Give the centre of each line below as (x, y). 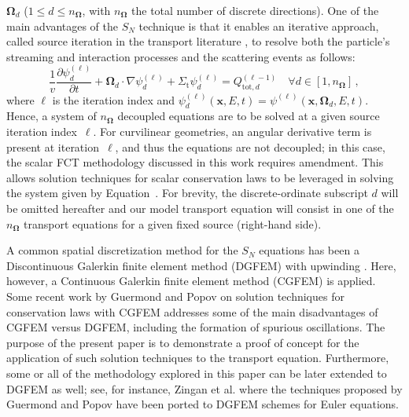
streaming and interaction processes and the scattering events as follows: (181, 56)
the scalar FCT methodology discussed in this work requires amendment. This (195, 162)
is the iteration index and (114, 99)
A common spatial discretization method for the (122, 250)
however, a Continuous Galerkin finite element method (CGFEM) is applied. (191, 281)
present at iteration (53, 146)
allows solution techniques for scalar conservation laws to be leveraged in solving (200, 177)
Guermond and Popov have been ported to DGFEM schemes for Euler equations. (203, 404)
